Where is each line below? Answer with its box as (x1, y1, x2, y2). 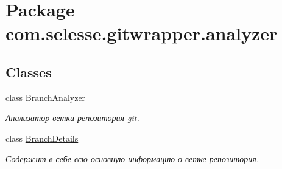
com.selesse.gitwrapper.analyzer (5, 21, 278, 46)
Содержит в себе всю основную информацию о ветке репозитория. (5, 152, 259, 165)
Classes (5, 62, 52, 81)
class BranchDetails (5, 131, 79, 144)
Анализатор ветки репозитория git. (5, 111, 139, 124)
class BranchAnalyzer (5, 91, 86, 103)
